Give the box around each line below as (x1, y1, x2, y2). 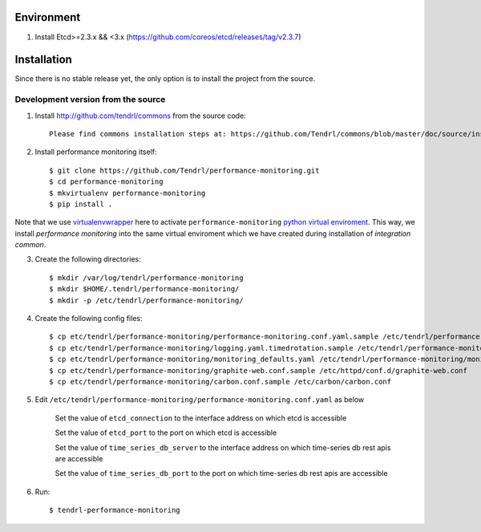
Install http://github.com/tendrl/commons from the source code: (34, 111, 246, 120)
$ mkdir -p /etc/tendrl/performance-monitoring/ (49, 295, 244, 305)
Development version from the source (14, 94, 166, 105)
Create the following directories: (34, 254, 142, 264)
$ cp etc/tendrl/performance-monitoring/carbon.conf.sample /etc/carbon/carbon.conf (49, 377, 392, 386)
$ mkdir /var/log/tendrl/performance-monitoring (49, 273, 244, 282)
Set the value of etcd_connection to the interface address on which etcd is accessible (55, 413, 347, 423)
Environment (14, 10, 81, 24)
